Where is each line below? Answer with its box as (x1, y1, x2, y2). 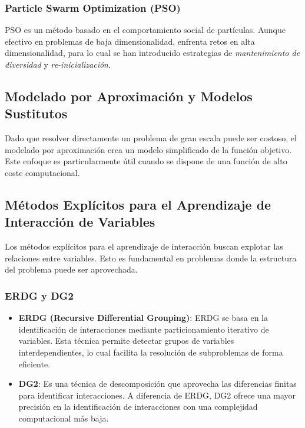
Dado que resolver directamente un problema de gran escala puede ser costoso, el (5, 132, 297, 144)
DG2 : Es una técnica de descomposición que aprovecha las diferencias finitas (18, 377, 297, 390)
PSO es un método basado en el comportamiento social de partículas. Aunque (5, 24, 286, 36)
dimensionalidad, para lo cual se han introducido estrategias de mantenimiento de (5, 47, 300, 59)
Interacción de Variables (5, 213, 155, 231)
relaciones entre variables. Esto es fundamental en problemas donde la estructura (5, 251, 297, 264)
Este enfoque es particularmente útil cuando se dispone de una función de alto (5, 155, 287, 167)
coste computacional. (5, 166, 80, 178)
